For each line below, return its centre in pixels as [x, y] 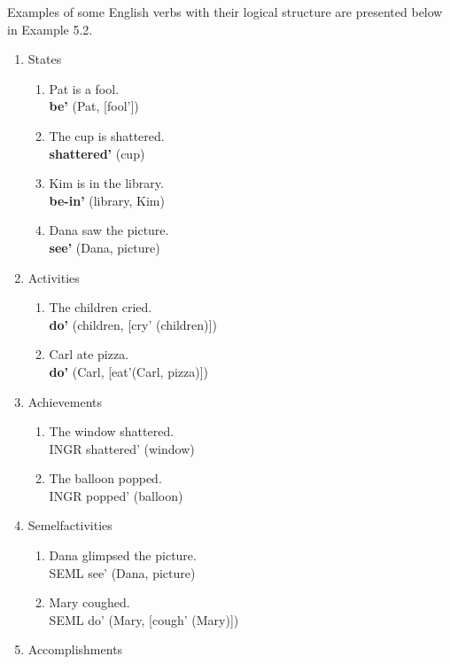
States [45, 59]
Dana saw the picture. [109, 230]
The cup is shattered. [107, 135]
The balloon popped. [105, 478]
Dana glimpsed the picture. [123, 555]
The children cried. [101, 307]
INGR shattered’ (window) [122, 448]
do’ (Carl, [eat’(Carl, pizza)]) [129, 371]
